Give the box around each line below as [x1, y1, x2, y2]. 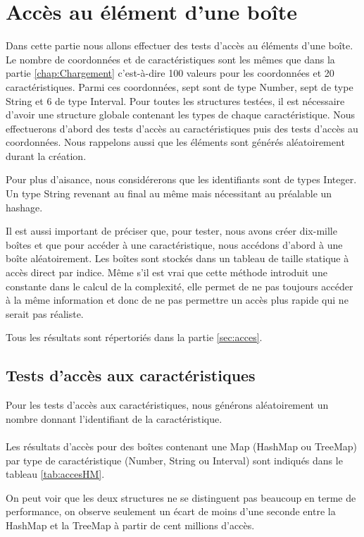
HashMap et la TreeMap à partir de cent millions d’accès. [6, 517, 255, 532]
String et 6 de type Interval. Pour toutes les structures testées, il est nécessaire [6, 93, 345, 108]
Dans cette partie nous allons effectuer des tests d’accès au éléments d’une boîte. [6, 38, 353, 53]
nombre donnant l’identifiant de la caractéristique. [6, 411, 222, 426]
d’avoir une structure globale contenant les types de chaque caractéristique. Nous [6, 107, 356, 122]
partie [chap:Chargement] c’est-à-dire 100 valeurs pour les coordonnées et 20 [6, 66, 334, 80]
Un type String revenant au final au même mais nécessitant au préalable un [6, 186, 332, 201]
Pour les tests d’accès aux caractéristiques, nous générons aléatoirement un [6, 397, 329, 412]
